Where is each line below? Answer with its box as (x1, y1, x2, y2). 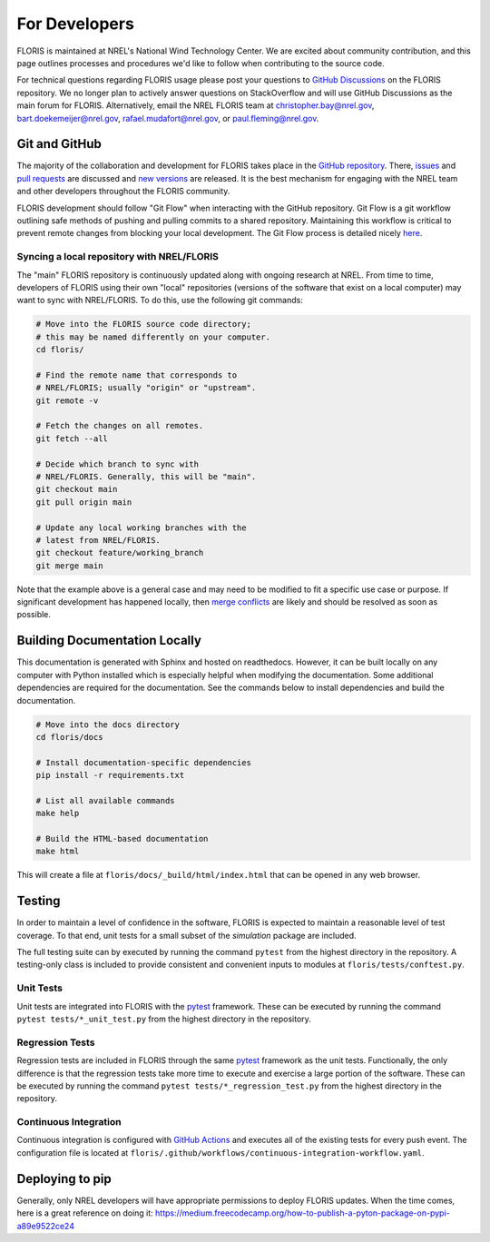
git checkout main (35, 484, 118, 495)
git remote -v (35, 395, 99, 406)
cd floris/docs (35, 732, 103, 742)
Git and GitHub (16, 136, 102, 152)
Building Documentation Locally (16, 633, 201, 648)
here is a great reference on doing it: (16, 1207, 153, 1218)
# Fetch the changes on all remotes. (35, 420, 204, 431)
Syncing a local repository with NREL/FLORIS (16, 251, 220, 263)
